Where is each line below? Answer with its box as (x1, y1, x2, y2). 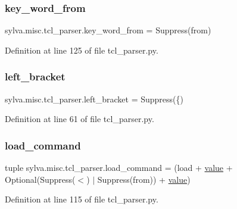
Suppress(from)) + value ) (97, 173, 191, 185)
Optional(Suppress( (5, 173, 76, 185)
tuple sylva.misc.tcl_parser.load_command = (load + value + (5, 161, 233, 174)
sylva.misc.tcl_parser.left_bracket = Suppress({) (5, 92, 183, 105)
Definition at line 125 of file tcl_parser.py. (5, 43, 158, 56)
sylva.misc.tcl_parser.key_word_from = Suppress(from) (5, 24, 211, 36)
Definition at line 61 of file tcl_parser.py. (5, 113, 154, 125)
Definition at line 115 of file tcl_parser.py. (5, 193, 158, 205)
